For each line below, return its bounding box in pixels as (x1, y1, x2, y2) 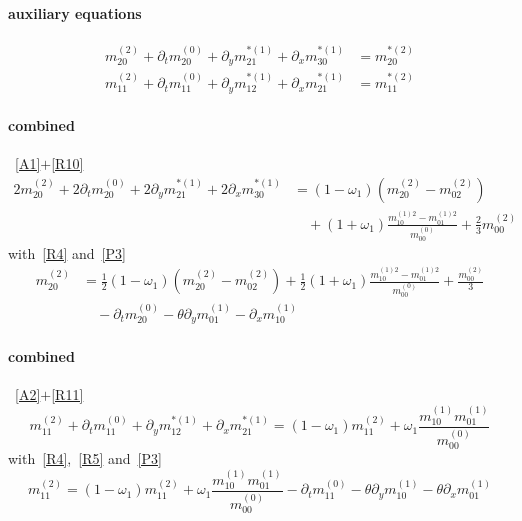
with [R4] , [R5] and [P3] (8, 448, 162, 469)
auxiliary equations (8, 2, 142, 23)
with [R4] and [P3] (8, 242, 126, 263)
